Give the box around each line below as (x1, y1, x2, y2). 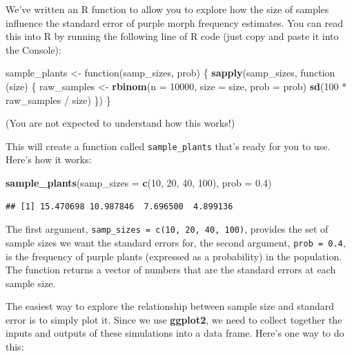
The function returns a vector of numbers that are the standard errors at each (6, 262, 336, 277)
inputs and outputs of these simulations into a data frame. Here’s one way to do (6, 326, 344, 340)
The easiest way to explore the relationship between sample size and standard (6, 299, 335, 313)
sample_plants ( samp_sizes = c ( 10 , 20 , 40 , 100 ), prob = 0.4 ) (6, 176, 272, 189)
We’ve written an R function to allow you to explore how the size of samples (6, 2, 329, 16)
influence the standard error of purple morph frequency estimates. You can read (6, 15, 344, 30)
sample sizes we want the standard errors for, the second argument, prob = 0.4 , (6, 235, 346, 249)
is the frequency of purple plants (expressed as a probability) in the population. (6, 249, 342, 263)
